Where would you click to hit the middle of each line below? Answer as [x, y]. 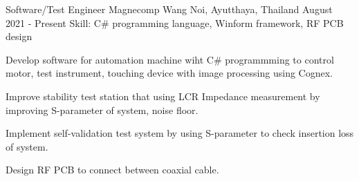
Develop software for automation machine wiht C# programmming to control [170, 59]
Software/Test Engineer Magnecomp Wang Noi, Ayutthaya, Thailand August [169, 9]
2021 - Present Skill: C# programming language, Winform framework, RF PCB [175, 22]
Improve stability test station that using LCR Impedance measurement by [163, 96]
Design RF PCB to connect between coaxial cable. [112, 170]
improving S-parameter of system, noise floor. [102, 109]
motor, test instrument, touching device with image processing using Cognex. [169, 73]
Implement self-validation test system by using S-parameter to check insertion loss [180, 133]
